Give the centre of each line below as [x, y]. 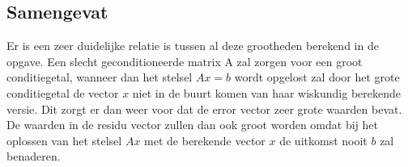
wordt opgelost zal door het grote [317, 77]
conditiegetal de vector [63, 92]
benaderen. [34, 156]
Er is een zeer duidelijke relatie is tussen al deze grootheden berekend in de [193, 46]
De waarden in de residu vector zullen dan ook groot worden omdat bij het [192, 125]
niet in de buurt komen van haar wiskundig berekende [266, 92]
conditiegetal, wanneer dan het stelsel [100, 77]
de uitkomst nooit [323, 140]
